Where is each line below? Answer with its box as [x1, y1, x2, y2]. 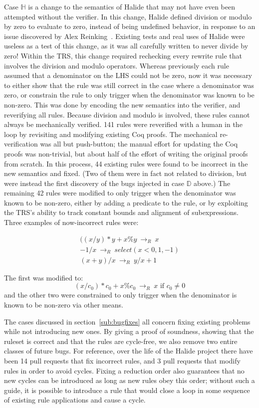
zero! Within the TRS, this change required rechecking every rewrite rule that [4, 50, 242, 60]
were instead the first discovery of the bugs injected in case [4, 177, 184, 188]
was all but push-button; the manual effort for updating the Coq [40, 138, 238, 149]
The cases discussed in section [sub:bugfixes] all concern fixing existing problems [4, 316, 251, 326]
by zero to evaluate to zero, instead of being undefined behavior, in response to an [4, 21, 256, 31]
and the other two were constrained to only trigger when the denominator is [4, 289, 237, 300]
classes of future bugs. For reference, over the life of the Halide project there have [4, 345, 253, 356]
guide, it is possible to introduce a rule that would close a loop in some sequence [4, 384, 250, 395]
